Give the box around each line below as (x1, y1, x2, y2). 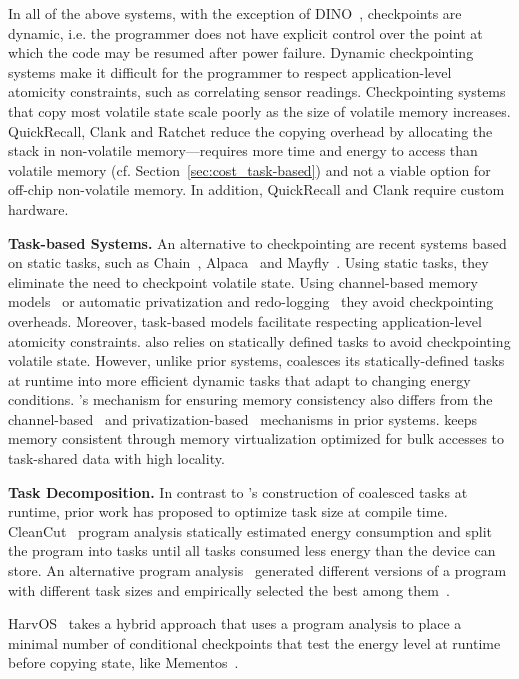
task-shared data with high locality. (8, 448, 225, 469)
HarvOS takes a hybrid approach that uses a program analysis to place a (8, 613, 462, 634)
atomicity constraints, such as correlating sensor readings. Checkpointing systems (8, 81, 506, 102)
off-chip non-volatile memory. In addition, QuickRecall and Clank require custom (8, 179, 505, 200)
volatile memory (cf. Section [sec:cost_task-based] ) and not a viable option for (8, 159, 491, 180)
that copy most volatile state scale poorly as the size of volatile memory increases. (8, 100, 511, 121)
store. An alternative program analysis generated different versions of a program (8, 560, 507, 581)
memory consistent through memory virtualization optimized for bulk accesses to (8, 428, 505, 449)
